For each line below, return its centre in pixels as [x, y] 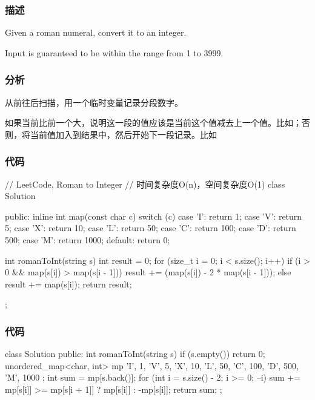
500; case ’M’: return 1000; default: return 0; [88, 240]
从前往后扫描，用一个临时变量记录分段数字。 [94, 102]
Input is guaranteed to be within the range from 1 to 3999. [114, 52]
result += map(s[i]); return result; [68, 284]
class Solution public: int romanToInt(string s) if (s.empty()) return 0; [135, 354]
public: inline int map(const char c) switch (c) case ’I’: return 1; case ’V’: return [154, 216]
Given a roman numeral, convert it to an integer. [96, 32]
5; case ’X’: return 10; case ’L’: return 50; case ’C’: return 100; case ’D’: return [151, 228]
